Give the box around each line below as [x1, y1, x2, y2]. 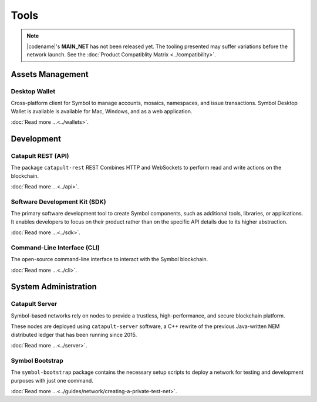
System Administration [11, 282, 97, 292]
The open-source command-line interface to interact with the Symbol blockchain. [11, 256, 208, 263]
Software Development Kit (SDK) [11, 197, 107, 205]
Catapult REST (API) [11, 152, 70, 160]
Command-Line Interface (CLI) [11, 244, 100, 252]
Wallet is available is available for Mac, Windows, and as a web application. [11, 107, 193, 114]
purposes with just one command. [11, 377, 93, 384]
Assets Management [11, 69, 89, 79]
